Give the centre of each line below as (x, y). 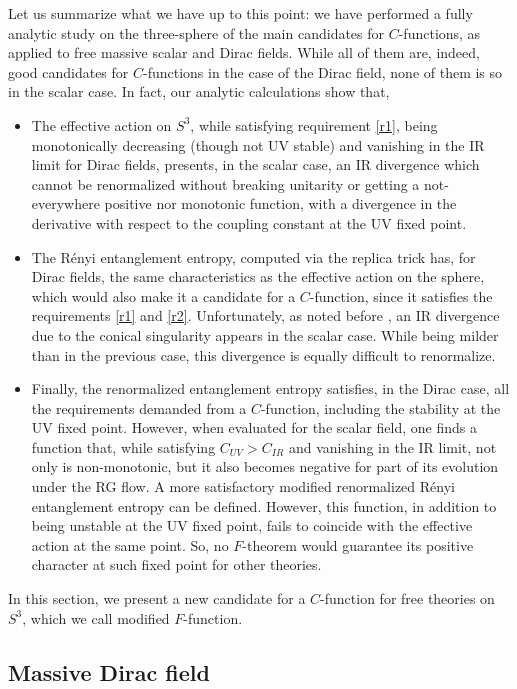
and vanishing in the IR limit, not (392, 446)
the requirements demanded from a (139, 407)
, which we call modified (96, 617)
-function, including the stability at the (380, 407)
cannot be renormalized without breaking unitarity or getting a (225, 183)
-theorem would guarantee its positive (358, 544)
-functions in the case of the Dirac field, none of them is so (322, 71)
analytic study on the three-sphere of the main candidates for (196, 32)
